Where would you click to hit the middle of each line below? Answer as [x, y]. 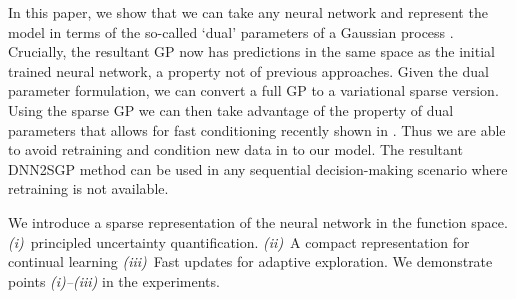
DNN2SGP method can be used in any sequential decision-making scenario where [258, 168]
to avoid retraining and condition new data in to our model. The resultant [235, 149]
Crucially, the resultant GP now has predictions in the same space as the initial [251, 51]
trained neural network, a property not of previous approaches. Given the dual [248, 70]
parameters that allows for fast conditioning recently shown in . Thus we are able [257, 129]
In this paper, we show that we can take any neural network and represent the [248, 12]
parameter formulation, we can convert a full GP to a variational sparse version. [253, 90]
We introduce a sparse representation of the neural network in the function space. [258, 221]
